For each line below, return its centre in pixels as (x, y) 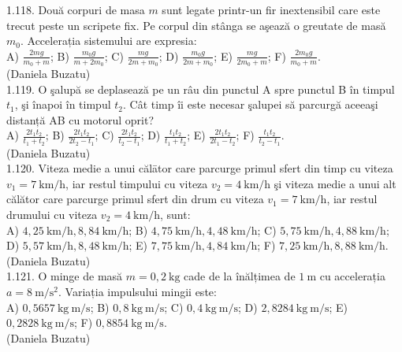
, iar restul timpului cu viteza (137, 183)
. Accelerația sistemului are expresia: (108, 41)
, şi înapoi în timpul (63, 104)
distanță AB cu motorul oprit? (80, 119)
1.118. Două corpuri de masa (76, 9)
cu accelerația (352, 276)
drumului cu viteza (52, 214)
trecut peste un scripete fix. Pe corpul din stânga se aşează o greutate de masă (196, 25)
